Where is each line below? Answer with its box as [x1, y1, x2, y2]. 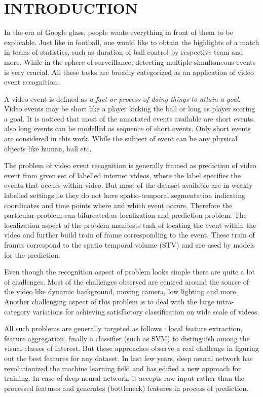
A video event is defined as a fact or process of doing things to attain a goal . [4, 93, 241, 104]
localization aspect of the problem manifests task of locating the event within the [4, 219, 256, 230]
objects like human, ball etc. [4, 143, 92, 153]
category [4, 306, 30, 316]
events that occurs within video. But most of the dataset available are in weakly [4, 180, 253, 190]
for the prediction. [4, 249, 60, 260]
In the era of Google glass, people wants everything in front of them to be [4, 27, 233, 37]
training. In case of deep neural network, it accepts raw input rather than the [4, 373, 245, 383]
